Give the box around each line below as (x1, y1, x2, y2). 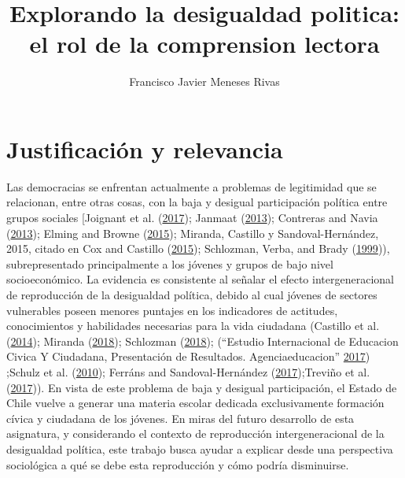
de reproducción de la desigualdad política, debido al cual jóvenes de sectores (6, 287, 377, 302)
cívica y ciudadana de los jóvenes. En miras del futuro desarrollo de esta (6, 409, 355, 426)
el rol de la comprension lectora (29, 28, 380, 60)
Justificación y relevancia (6, 132, 283, 165)
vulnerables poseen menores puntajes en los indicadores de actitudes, (6, 302, 338, 318)
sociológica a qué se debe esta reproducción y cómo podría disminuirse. (6, 456, 349, 472)
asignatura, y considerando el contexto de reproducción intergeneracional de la (6, 425, 385, 442)
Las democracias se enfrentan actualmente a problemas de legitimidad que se (6, 178, 377, 195)
